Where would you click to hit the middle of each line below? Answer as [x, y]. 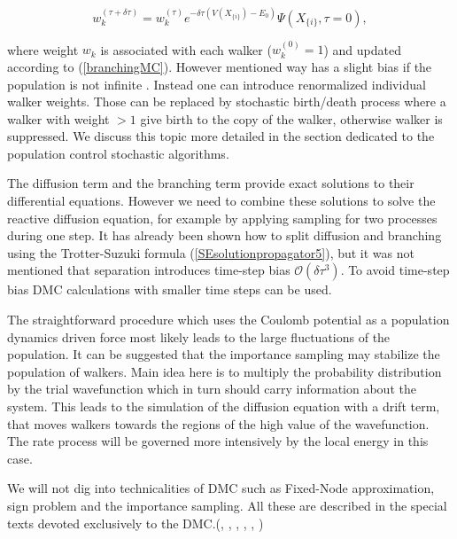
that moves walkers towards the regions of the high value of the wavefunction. [218, 423]
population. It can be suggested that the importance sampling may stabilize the [224, 354]
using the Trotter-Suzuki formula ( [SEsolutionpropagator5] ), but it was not [211, 252]
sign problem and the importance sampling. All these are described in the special [227, 505]
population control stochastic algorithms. [118, 153]
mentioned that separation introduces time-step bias [149, 270]
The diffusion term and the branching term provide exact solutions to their [211, 183]
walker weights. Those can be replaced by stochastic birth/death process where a [227, 102]
